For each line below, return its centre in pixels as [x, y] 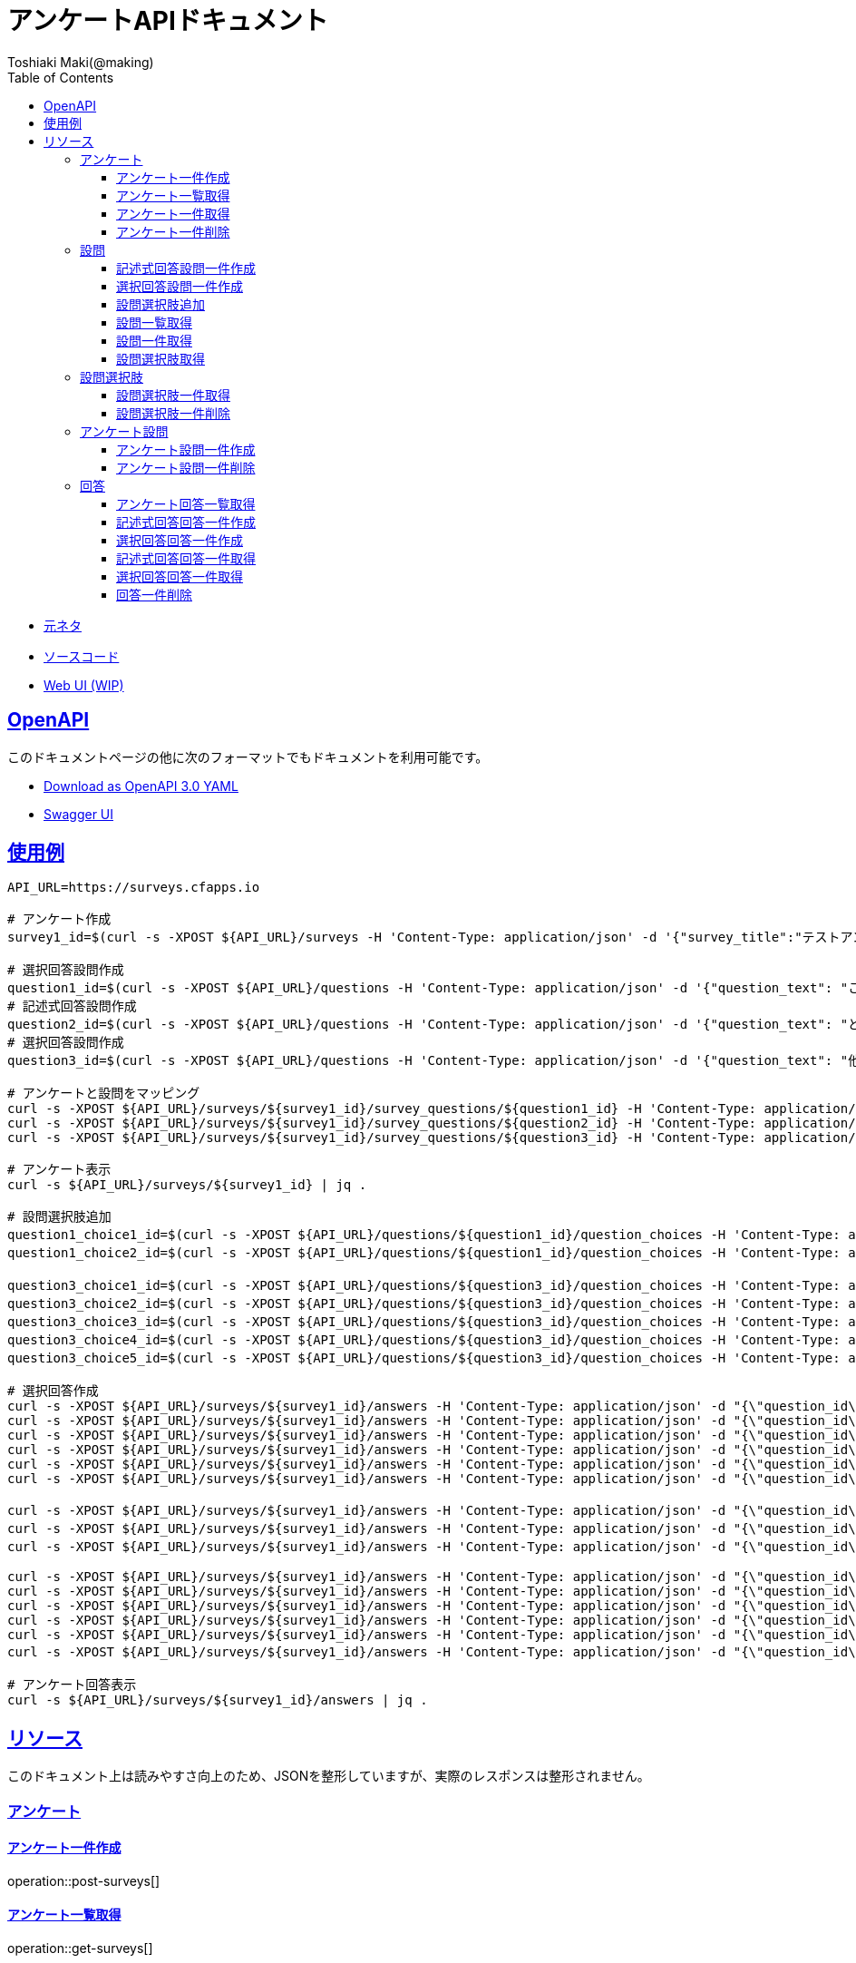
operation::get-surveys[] [80, 1948]
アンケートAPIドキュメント [168, 21]
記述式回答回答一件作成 [186, 522]
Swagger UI [79, 814]
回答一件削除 [154, 594]
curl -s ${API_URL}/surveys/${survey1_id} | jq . [187, 1185]
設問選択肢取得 [160, 358]
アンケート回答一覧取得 [186, 503]
